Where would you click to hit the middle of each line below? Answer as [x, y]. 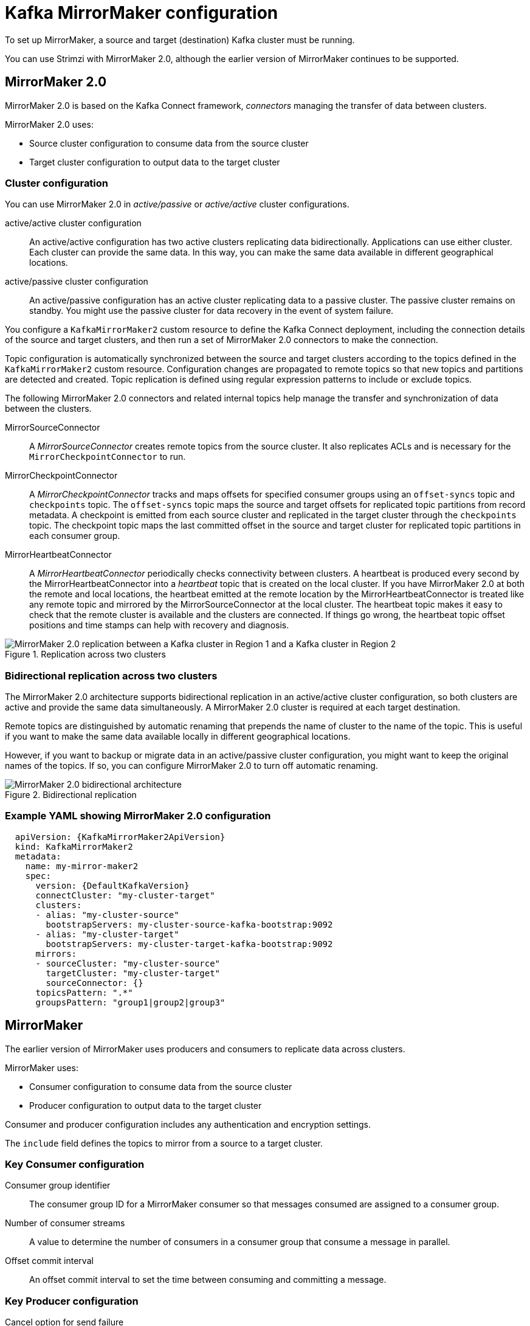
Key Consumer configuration [75, 1165]
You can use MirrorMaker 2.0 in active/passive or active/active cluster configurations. [177, 204]
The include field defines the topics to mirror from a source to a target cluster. [164, 1143]
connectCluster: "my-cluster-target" [125, 895]
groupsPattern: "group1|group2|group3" [130, 1002]
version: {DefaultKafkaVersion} [112, 885]
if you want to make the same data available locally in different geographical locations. [178, 737]
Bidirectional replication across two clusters [111, 675]
